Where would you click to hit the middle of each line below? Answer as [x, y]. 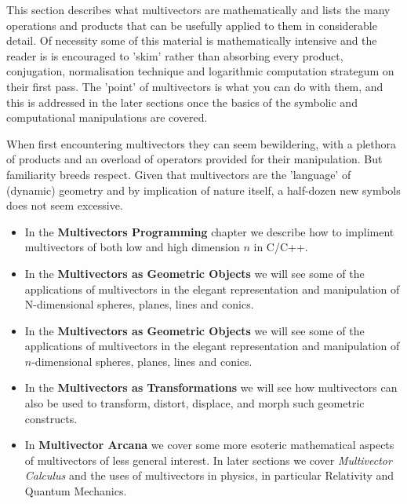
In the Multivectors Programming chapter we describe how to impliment [209, 231]
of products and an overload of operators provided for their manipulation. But [194, 159]
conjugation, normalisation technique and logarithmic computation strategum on [200, 71]
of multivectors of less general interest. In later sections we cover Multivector [208, 460]
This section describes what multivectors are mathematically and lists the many [198, 9]
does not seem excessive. [65, 205]
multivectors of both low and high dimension [132, 247]
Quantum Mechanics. [76, 491]
